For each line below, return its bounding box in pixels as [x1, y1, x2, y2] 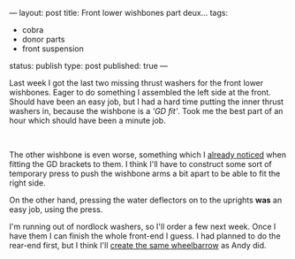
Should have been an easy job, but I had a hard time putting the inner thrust [9, 96, 284, 107]
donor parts [21, 34, 65, 44]
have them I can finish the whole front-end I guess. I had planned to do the [9, 231, 281, 241]
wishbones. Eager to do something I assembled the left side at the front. [9, 88, 271, 97]
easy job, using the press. [9, 204, 103, 215]
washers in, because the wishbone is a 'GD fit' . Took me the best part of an [9, 106, 284, 116]
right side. [9, 178, 46, 188]
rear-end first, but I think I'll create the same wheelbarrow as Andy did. [9, 240, 267, 250]
